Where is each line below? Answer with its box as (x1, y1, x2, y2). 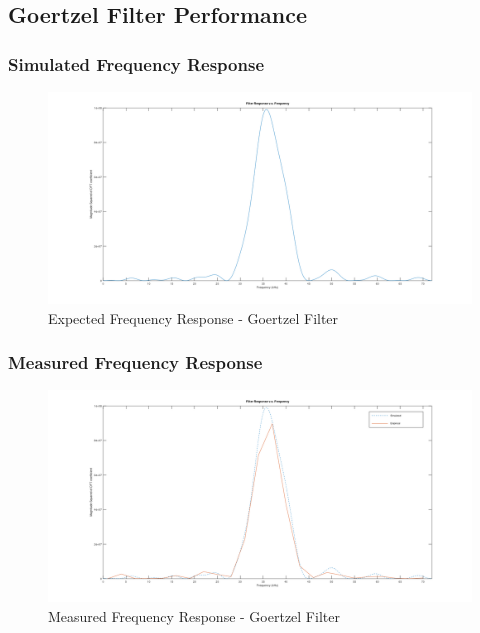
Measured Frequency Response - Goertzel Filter (48, 606, 340, 626)
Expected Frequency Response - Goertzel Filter (48, 307, 339, 328)
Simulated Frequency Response (8, 51, 265, 76)
